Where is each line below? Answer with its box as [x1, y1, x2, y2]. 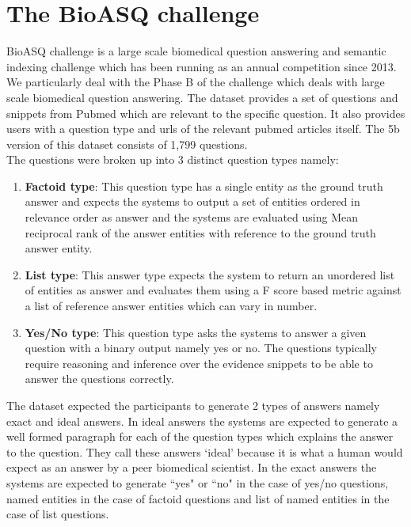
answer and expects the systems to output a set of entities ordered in [25, 193, 360, 210]
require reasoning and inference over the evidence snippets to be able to [25, 354, 373, 371]
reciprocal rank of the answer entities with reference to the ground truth [25, 224, 376, 241]
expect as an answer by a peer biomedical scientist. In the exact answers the [6, 459, 377, 476]
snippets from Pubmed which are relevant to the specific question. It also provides [6, 104, 405, 121]
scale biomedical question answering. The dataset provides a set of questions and [6, 89, 398, 105]
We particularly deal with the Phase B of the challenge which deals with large [6, 74, 385, 90]
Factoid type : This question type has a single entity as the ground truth [25, 177, 383, 194]
